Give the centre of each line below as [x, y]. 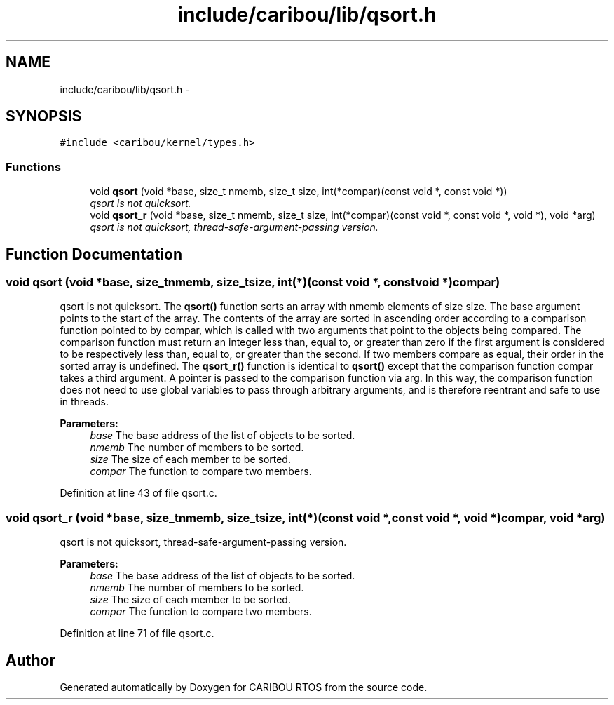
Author [30, 660]
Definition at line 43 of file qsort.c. [138, 493]
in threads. [84, 402]
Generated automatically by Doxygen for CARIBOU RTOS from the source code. [244, 687]
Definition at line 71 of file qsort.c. [137, 633]
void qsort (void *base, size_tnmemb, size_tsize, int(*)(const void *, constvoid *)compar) [253, 282]
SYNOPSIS [44, 116]
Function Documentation [94, 254]
